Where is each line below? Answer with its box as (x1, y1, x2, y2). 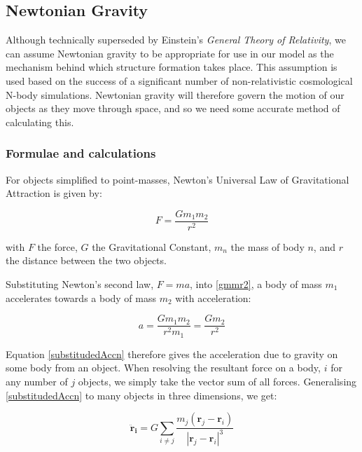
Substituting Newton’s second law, (6, 277, 154, 292)
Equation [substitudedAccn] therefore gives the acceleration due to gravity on (6, 346, 338, 361)
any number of (6, 374, 68, 388)
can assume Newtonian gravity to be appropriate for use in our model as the (6, 46, 334, 60)
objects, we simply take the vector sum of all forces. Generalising (78, 374, 357, 388)
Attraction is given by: (6, 186, 102, 200)
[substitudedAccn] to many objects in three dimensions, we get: (6, 388, 277, 402)
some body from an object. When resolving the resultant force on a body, (6, 360, 321, 375)
